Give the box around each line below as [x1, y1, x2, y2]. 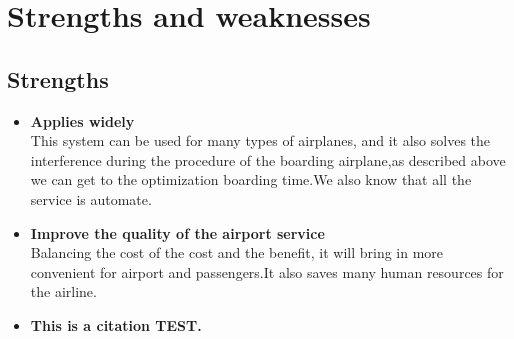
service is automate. [30, 188, 152, 209]
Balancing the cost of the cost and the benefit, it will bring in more [30, 242, 444, 263]
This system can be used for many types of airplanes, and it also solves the [30, 130, 491, 151]
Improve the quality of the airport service [30, 222, 325, 243]
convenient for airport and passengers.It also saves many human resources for [30, 261, 504, 282]
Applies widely [30, 110, 135, 131]
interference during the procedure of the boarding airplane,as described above [30, 149, 506, 170]
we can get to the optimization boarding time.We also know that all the [30, 169, 472, 190]
